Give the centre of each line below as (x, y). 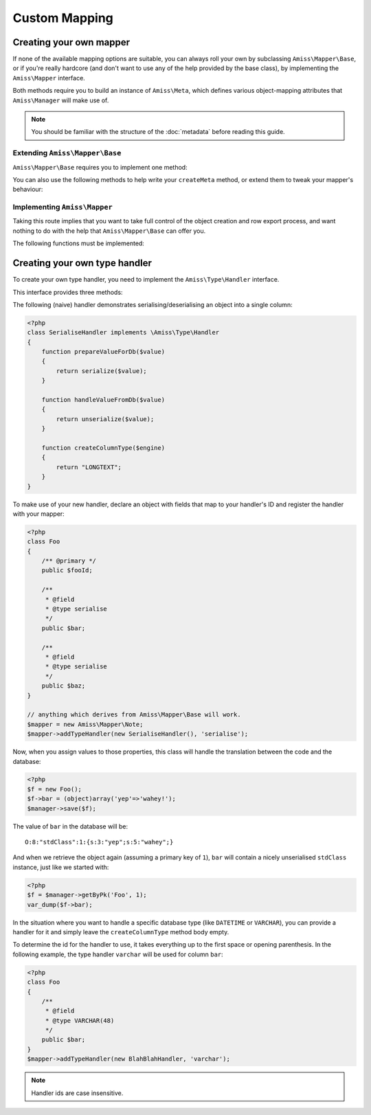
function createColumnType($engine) (103, 448)
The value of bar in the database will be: (70, 826)
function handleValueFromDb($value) (103, 400)
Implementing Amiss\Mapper (63, 207)
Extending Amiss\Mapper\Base (67, 153)
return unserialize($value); (105, 419)
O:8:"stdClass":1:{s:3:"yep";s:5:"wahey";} (99, 842)
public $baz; (64, 686)
